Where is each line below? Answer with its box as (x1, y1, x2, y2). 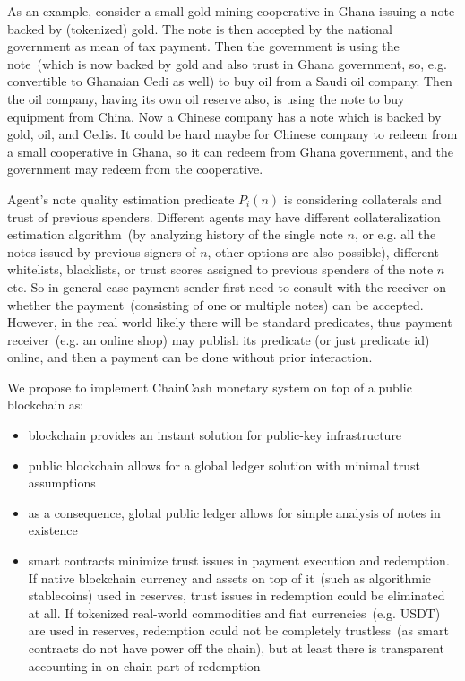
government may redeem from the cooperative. (7, 159, 263, 178)
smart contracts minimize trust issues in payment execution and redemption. (28, 551, 450, 570)
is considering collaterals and (283, 189, 442, 208)
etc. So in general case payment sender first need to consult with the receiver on (7, 277, 447, 296)
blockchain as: (7, 395, 84, 414)
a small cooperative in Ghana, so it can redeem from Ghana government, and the (7, 142, 453, 160)
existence (28, 521, 78, 539)
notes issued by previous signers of (7, 242, 196, 261)
